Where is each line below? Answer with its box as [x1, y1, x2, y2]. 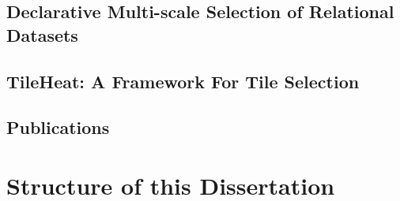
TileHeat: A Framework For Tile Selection [6, 69, 360, 93]
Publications [6, 115, 110, 140]
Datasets [6, 22, 78, 47]
